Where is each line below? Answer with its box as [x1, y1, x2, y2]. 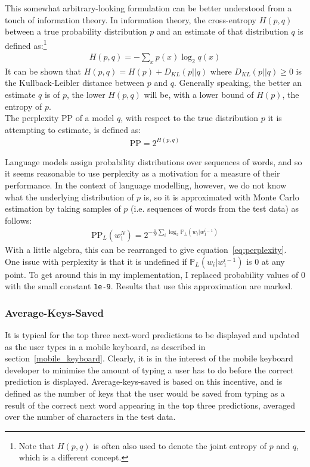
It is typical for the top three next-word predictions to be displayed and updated [5, 329, 299, 341]
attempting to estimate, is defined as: [5, 123, 141, 135]
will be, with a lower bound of [144, 88, 254, 101]
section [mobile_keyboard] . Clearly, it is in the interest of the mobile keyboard [5, 352, 293, 364]
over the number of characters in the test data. [5, 410, 176, 423]
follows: [5, 214, 32, 226]
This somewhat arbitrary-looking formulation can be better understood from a [5, 2, 292, 14]
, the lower [67, 88, 106, 101]
